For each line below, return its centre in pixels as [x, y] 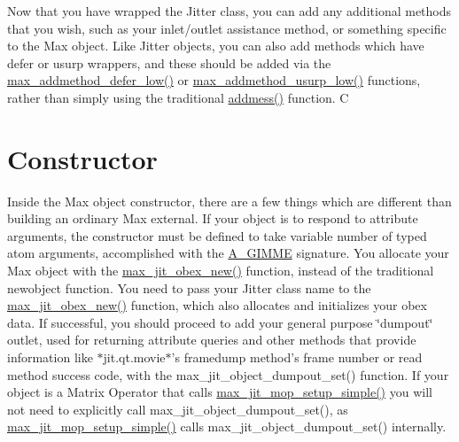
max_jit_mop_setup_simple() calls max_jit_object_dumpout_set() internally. [227, 426]
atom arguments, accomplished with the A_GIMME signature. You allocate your [228, 253]
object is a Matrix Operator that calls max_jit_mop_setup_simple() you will [220, 392]
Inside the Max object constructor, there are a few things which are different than [229, 201]
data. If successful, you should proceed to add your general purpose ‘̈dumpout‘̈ [220, 322]
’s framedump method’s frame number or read [297, 357]
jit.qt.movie [134, 357]
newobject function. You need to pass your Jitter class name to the [189, 287]
